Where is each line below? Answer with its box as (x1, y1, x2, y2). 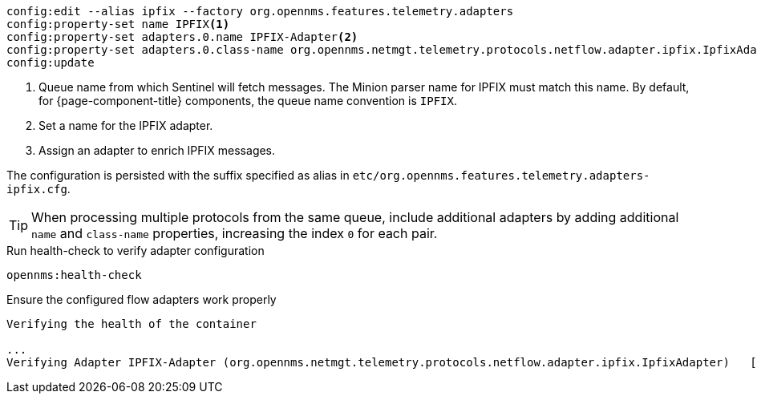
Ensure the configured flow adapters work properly (6, 293, 277, 306)
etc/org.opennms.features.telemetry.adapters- (352, 169, 650, 182)
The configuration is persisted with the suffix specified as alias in (6, 168, 350, 182)
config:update (6, 56, 95, 69)
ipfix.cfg (6, 183, 67, 196)
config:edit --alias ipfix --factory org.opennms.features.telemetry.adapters (6, 5, 514, 18)
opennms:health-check (6, 269, 142, 281)
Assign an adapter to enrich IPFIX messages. (38, 143, 276, 157)
